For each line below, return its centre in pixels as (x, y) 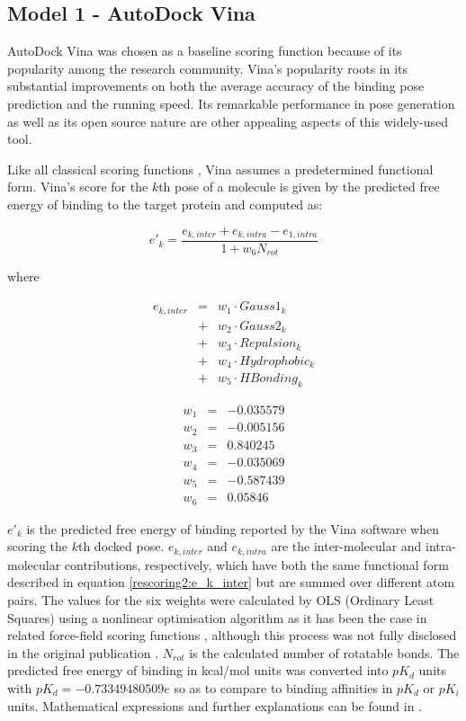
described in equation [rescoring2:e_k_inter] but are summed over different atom (231, 582)
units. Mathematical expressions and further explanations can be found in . (215, 705)
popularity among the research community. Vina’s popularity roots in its (208, 68)
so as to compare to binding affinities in (283, 687)
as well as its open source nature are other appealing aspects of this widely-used (228, 121)
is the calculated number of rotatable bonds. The (324, 652)
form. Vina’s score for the (78, 187)
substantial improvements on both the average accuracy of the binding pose (216, 86)
